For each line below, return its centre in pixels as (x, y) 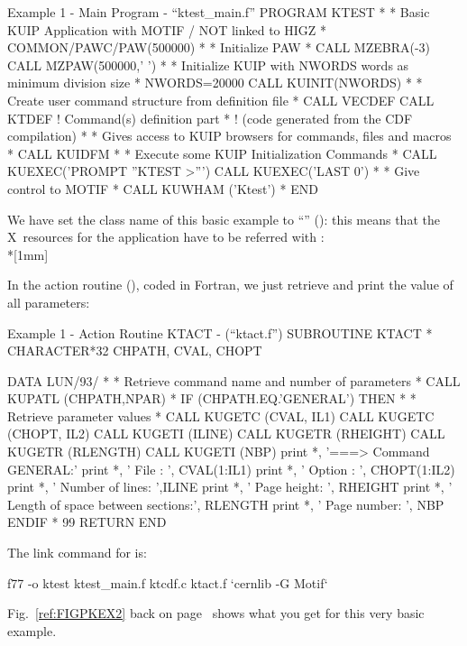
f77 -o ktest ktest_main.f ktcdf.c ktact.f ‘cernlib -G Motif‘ (168, 582)
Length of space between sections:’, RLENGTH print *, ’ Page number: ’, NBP (226, 504)
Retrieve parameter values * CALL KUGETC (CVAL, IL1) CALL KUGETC (221, 415)
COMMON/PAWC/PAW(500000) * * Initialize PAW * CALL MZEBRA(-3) (219, 47)
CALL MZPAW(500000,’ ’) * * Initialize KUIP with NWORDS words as (208, 65)
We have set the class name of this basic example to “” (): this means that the (224, 219)
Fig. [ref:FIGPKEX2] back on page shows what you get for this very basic (216, 613)
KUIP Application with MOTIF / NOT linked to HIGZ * (167, 29)
